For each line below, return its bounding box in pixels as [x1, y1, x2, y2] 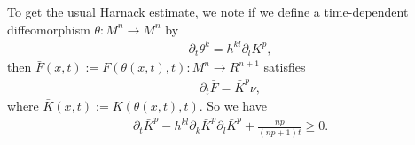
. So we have [199, 95, 267, 114]
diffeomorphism [7, 19, 90, 38]
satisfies [263, 57, 306, 76]
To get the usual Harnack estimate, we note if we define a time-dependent [7, 3, 409, 20]
